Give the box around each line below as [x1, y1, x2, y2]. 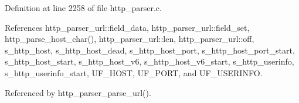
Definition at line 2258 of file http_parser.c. [5, 2, 162, 13]
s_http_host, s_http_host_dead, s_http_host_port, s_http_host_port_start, [5, 44, 295, 56]
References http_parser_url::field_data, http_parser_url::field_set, [5, 21, 250, 33]
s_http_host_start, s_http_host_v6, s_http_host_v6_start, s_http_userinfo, [5, 55, 294, 68]
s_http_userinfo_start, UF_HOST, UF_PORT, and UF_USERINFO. [5, 66, 263, 79]
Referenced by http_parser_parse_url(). [5, 86, 151, 98]
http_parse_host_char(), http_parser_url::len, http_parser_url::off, [5, 33, 254, 45]
